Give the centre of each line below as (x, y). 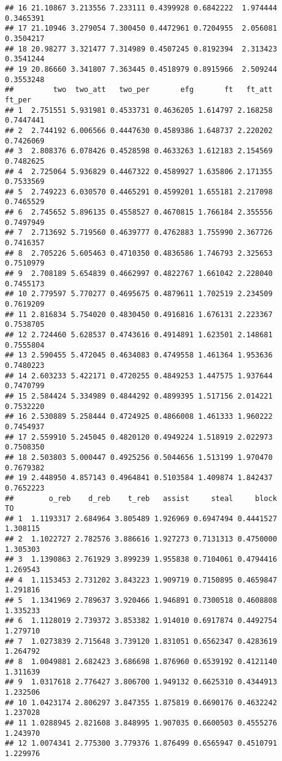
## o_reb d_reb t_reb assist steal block (141, 498)
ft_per (18, 100)
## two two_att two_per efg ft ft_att (139, 90)
